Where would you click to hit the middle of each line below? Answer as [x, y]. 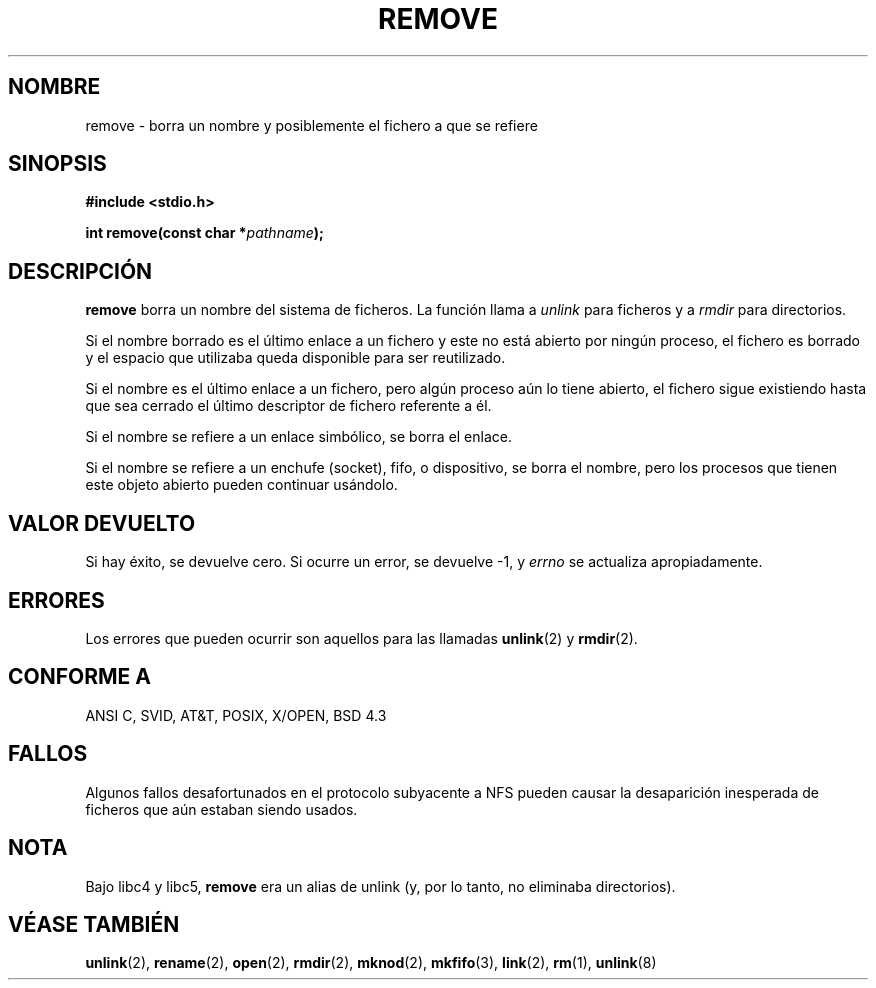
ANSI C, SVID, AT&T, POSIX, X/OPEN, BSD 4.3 [236, 715]
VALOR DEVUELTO [102, 523]
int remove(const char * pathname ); [204, 233]
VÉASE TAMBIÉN [94, 924]
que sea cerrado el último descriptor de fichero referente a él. [288, 406]
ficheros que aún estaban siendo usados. [221, 809]
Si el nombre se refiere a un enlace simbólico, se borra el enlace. [299, 437]
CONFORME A [79, 677]
